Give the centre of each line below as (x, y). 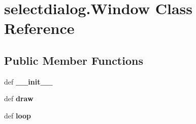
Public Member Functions (74, 60)
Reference (39, 28)
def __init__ (28, 81)
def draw (19, 98)
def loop (18, 115)
